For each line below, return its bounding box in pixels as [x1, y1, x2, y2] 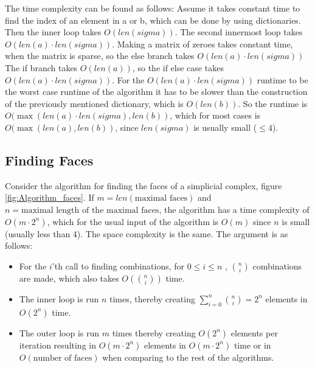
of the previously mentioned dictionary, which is [5, 97, 184, 109]
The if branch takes [5, 61, 78, 74]
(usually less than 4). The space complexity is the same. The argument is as [5, 227, 288, 240]
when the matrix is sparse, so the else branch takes [5, 49, 195, 62]
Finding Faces [5, 150, 94, 169]
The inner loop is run [19, 292, 99, 305]
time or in [234, 338, 271, 351]
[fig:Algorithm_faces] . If [5, 191, 94, 204]
